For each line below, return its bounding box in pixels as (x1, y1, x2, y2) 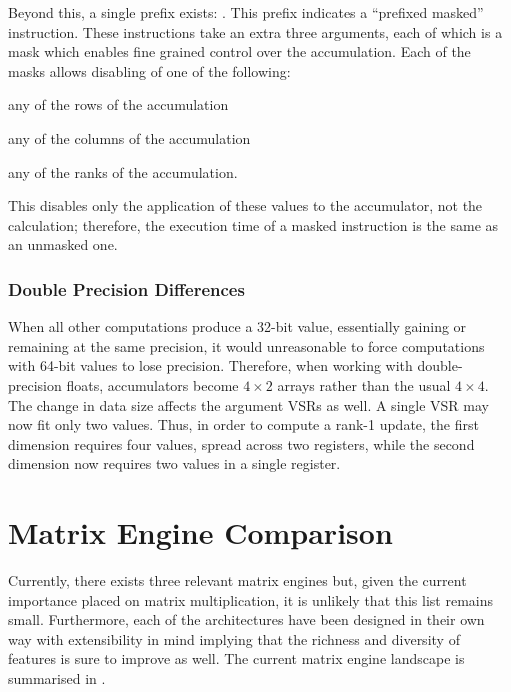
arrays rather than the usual (277, 374, 451, 395)
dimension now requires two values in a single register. (8, 453, 341, 474)
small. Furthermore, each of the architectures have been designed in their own (8, 609, 485, 630)
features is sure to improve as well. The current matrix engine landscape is (8, 648, 465, 669)
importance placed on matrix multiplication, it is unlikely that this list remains (8, 589, 494, 610)
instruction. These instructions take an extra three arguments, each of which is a (8, 21, 503, 42)
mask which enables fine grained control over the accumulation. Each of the (8, 41, 471, 62)
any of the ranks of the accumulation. (8, 161, 238, 182)
